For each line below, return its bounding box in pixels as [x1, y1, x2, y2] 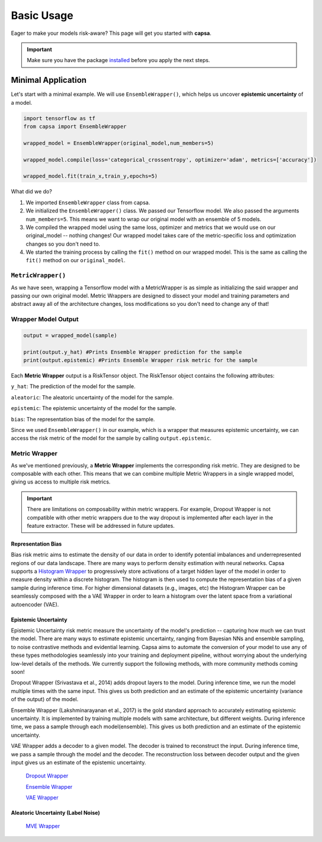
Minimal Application [11, 75, 87, 85]
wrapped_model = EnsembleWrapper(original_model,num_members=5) [23, 140, 214, 146]
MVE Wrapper [25, 822, 60, 830]
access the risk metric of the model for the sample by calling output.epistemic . [11, 435, 212, 442]
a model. [11, 99, 33, 106]
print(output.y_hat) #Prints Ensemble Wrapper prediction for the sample [23, 349, 242, 355]
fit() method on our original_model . [25, 257, 125, 264]
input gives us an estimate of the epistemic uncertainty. [11, 759, 146, 766]
